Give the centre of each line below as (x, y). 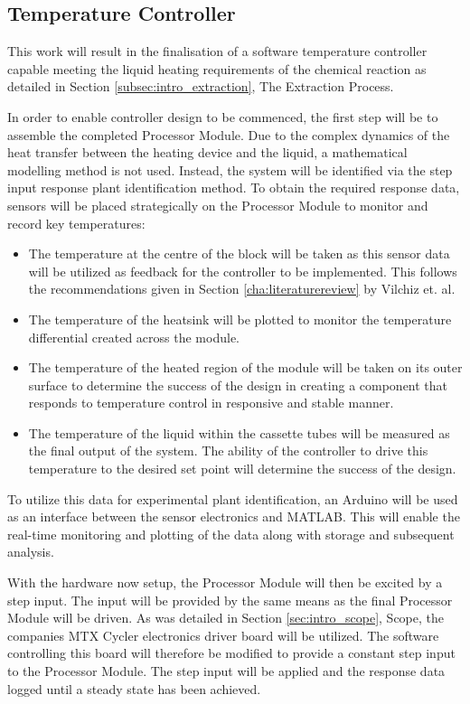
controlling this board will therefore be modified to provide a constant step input (231, 653)
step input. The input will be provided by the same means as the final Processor (230, 600)
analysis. (31, 552)
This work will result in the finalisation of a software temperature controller (217, 51)
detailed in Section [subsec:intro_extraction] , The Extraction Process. (201, 86)
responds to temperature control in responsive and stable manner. (211, 403)
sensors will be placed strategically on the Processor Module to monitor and (218, 205)
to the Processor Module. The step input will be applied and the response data (226, 671)
